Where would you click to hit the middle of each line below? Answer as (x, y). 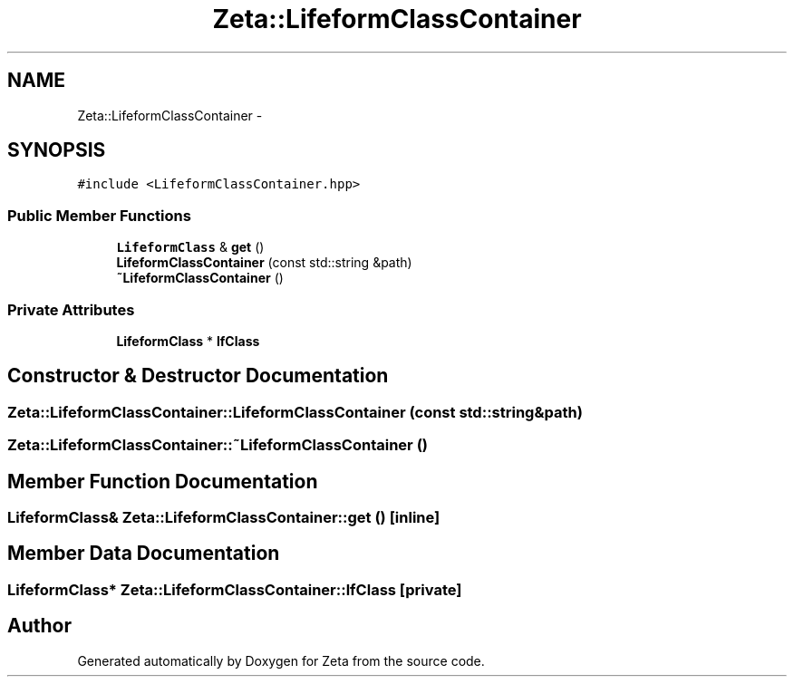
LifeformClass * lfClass (188, 341)
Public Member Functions (99, 215)
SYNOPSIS (57, 150)
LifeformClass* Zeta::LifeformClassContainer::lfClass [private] (235, 589)
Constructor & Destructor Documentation (198, 376)
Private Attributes (71, 309)
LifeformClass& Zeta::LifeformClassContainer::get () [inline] (224, 517)
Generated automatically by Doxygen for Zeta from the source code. (281, 660)
